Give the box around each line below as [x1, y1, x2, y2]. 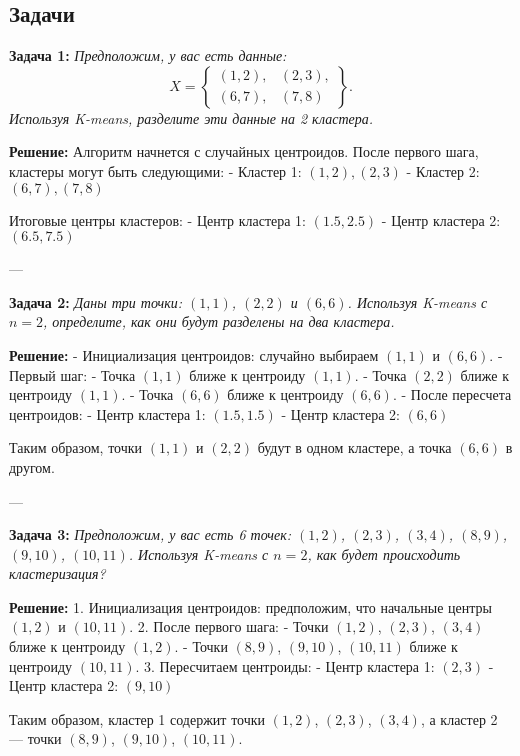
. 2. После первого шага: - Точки [129, 616, 329, 637]
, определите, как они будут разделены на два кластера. [43, 311, 395, 332]
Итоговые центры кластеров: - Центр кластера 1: [9, 209, 307, 230]
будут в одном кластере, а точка [257, 437, 452, 458]
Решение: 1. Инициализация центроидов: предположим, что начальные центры [9, 596, 493, 617]
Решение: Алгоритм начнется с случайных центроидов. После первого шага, [9, 141, 479, 162]
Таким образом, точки [9, 437, 143, 458]
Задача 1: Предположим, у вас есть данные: [9, 45, 287, 66]
